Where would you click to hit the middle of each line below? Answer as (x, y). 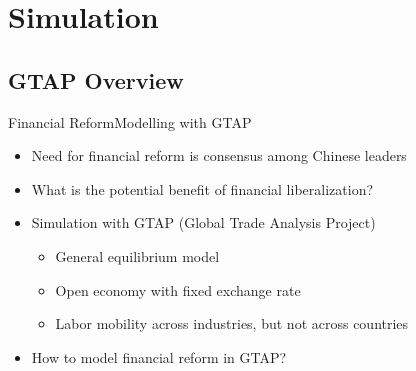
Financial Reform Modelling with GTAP (130, 121)
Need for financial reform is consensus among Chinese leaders (219, 155)
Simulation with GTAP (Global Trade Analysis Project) (203, 222)
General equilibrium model (137, 255)
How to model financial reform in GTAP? (159, 356)
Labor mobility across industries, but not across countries (232, 323)
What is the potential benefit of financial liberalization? (202, 188)
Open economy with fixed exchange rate (178, 289)
